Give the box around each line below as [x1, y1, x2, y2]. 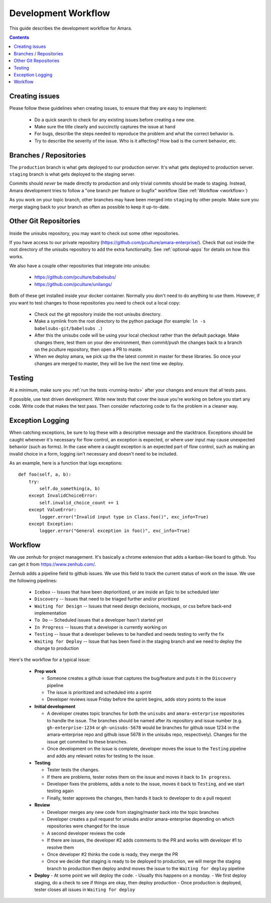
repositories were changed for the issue [47, 823, 130, 829]
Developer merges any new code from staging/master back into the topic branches [47, 809, 219, 815]
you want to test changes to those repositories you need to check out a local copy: [9, 299, 181, 306]
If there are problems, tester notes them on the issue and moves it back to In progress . [47, 774, 232, 780]
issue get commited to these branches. [47, 738, 128, 744]
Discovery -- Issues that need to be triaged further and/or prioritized [34, 596, 179, 602]
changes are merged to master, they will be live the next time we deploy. [34, 360, 184, 366]
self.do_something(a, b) [39, 486, 100, 492]
